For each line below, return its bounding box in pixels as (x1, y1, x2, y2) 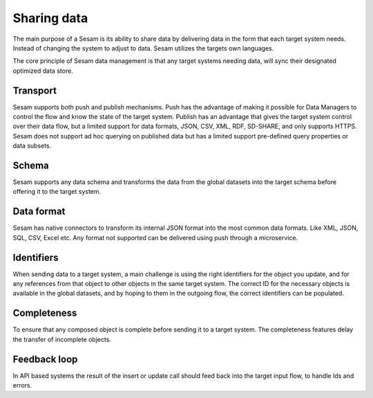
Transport (12, 84, 57, 96)
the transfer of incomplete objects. (12, 335, 112, 343)
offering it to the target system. (12, 188, 102, 196)
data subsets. (12, 142, 52, 150)
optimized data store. (12, 66, 74, 75)
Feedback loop (12, 353, 78, 365)
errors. (12, 381, 32, 390)
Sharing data (12, 10, 88, 26)
